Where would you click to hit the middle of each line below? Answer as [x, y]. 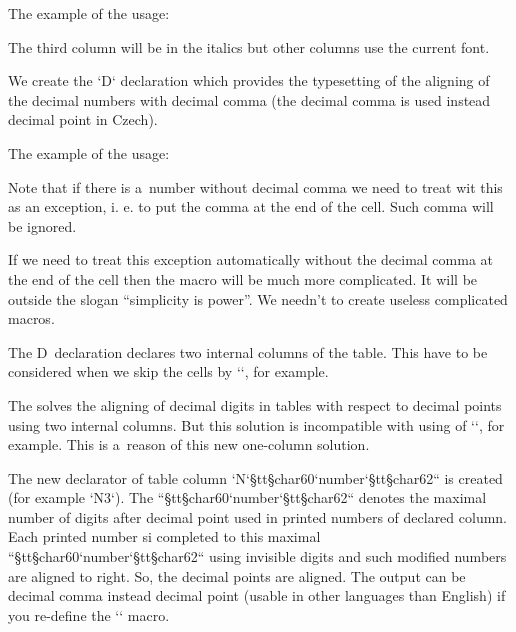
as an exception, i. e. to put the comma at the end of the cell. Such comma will [251, 206]
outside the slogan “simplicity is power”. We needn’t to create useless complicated [258, 298]
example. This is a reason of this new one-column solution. [189, 444]
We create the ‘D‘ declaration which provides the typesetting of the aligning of [249, 80]
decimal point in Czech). [83, 119]
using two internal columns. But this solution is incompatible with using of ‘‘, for [256, 424]
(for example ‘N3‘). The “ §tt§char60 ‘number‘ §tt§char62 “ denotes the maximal [247, 497]
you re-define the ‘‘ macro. [89, 614]
